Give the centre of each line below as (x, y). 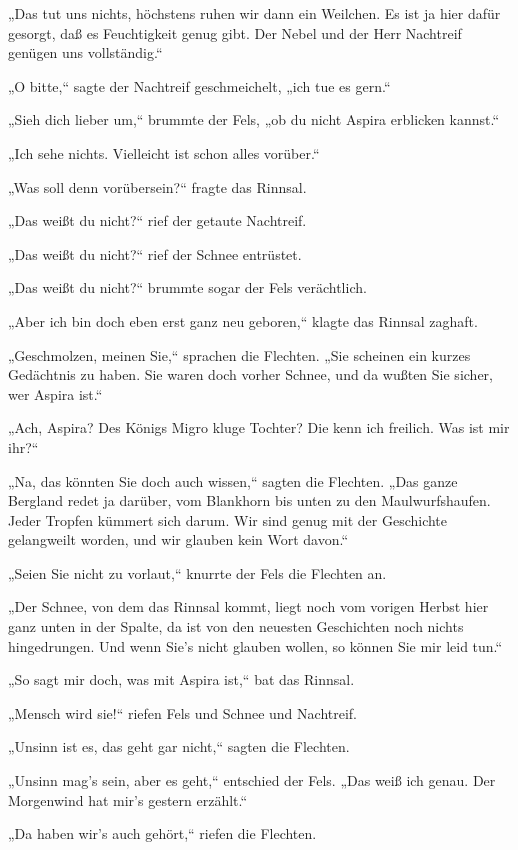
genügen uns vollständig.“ (85, 52)
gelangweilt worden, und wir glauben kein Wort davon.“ (178, 539)
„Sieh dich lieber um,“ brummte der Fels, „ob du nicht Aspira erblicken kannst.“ (254, 119)
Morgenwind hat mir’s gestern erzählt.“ (128, 799)
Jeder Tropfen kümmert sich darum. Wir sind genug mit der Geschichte (228, 519)
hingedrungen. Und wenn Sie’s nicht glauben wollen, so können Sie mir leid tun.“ (255, 645)
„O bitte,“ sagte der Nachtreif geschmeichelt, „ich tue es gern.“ (199, 85)
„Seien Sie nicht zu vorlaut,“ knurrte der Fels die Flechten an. (197, 572)
